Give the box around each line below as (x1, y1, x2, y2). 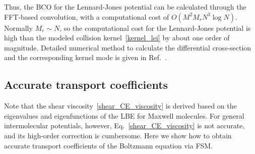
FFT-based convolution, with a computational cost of (4, 11, 169, 22)
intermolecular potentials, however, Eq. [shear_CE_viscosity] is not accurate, (4, 120, 245, 131)
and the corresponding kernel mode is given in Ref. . (4, 52, 167, 63)
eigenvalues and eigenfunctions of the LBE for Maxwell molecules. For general (4, 110, 244, 121)
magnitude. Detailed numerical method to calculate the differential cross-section (4, 42, 251, 53)
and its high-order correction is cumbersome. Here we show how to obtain (4, 130, 232, 140)
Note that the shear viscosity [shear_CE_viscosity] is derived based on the (4, 100, 237, 111)
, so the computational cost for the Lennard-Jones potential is (59, 22, 251, 33)
